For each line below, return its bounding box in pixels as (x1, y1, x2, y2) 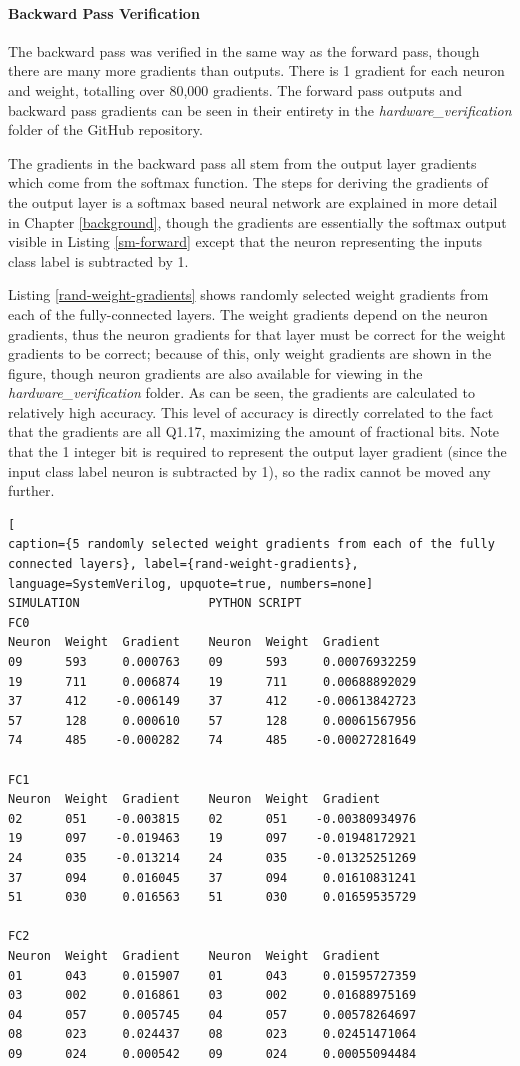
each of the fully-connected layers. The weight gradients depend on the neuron (8, 303, 488, 324)
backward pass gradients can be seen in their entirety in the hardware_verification (8, 99, 512, 120)
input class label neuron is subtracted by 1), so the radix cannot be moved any (8, 460, 491, 481)
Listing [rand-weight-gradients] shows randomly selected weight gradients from (8, 284, 489, 305)
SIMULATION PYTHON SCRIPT (8, 596, 302, 611)
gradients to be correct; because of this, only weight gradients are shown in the (8, 343, 492, 364)
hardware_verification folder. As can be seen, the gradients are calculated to (8, 382, 475, 403)
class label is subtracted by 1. (8, 250, 189, 271)
